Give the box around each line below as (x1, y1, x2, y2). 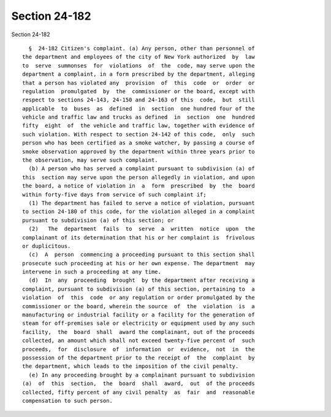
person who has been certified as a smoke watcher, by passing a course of (22, 139, 255, 147)
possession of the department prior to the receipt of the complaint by (22, 354, 255, 361)
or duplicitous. (22, 243, 71, 249)
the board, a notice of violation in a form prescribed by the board (22, 182, 255, 190)
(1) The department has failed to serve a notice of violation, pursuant (28, 200, 255, 206)
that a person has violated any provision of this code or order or (22, 79, 255, 86)
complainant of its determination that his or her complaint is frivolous (22, 234, 255, 241)
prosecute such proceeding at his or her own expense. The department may (22, 260, 255, 267)
